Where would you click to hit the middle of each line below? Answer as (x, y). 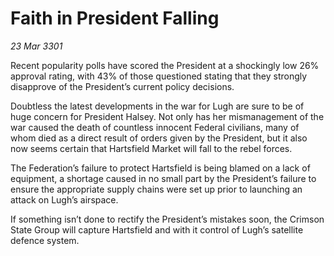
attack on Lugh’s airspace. (64, 199)
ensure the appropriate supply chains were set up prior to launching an (156, 189)
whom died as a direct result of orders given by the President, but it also (159, 138)
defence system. (45, 240)
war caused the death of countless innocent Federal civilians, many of (155, 127)
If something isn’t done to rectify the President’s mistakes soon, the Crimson (167, 219)
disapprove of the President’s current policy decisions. (122, 86)
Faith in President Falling (115, 18)
